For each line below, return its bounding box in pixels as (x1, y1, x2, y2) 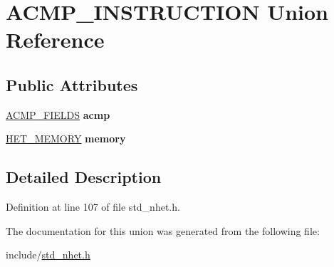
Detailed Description (6, 166, 162, 188)
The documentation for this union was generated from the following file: (6, 223, 320, 238)
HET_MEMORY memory (6, 131, 126, 146)
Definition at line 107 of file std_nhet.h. (6, 199, 180, 214)
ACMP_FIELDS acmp (6, 107, 110, 122)
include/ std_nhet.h (6, 247, 90, 262)
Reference (6, 25, 105, 54)
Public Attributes (6, 73, 138, 95)
